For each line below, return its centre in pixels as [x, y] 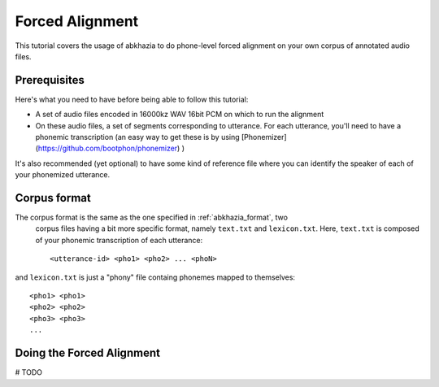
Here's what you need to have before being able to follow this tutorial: [132, 99]
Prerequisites [50, 80]
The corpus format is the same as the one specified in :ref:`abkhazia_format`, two [152, 217]
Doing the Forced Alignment [87, 353]
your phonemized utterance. [63, 175]
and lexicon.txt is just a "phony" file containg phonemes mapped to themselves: [155, 277]
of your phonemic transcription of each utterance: [119, 240]
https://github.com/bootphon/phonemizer [108, 148]
